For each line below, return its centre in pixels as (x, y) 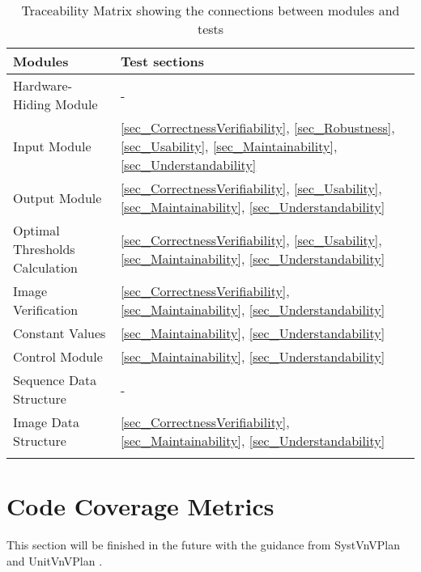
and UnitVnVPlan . (55, 560)
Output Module (57, 197)
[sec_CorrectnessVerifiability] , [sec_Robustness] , (257, 127)
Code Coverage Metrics (140, 506)
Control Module (58, 356)
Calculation (46, 267)
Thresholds (44, 249)
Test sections (162, 61)
